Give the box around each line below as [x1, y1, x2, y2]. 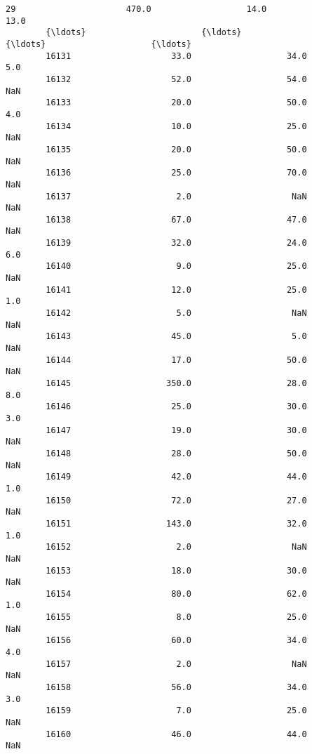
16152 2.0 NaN [46, 542, 307, 553]
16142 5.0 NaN [46, 308, 307, 319]
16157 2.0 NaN [46, 659, 307, 669]
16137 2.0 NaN [46, 191, 307, 201]
